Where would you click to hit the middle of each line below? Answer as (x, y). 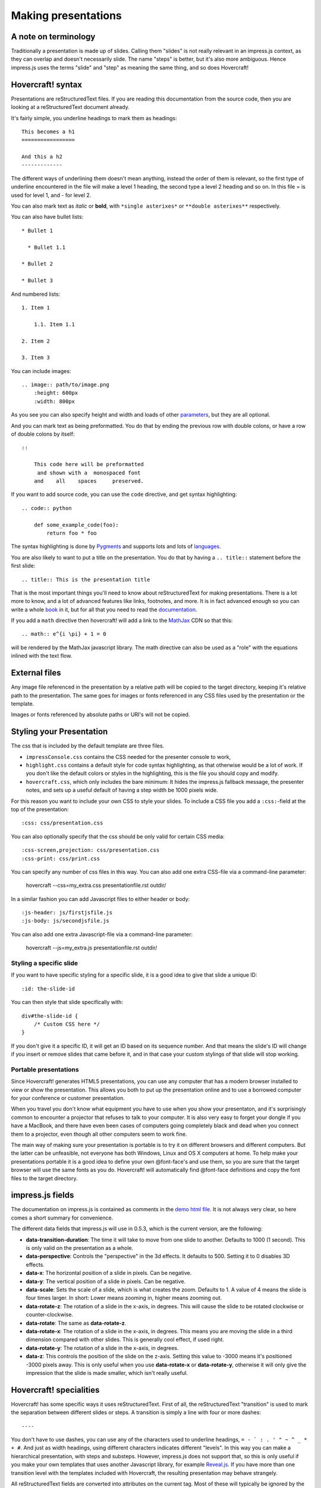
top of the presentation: (40, 809)
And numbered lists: (36, 294)
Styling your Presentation (59, 732)
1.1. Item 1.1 (54, 324)
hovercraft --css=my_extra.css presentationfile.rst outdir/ (96, 885)
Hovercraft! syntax (47, 84)
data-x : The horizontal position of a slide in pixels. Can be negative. (109, 1273)
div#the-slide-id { (50, 1016)
